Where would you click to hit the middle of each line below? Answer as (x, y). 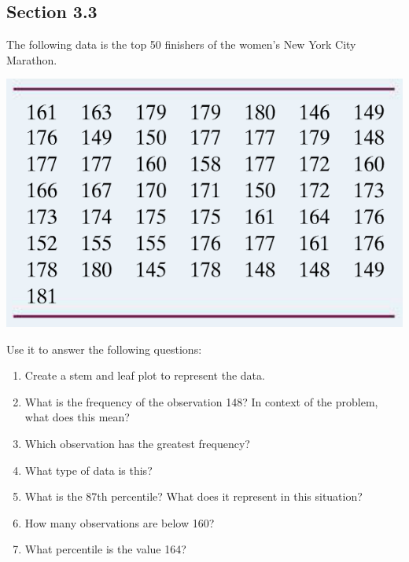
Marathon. (32, 59)
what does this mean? (77, 417)
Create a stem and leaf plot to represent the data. (145, 375)
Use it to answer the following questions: (104, 349)
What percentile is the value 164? (105, 549)
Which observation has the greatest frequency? (137, 443)
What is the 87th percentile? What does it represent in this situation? (193, 496)
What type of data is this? (88, 470)
